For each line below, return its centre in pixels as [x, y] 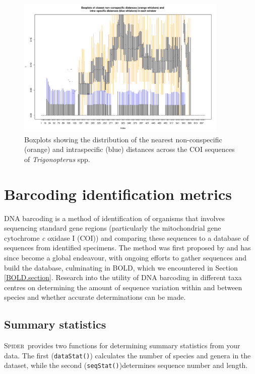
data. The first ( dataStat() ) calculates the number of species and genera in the [127, 355]
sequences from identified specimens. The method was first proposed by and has [127, 248]
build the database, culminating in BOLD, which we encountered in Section [121, 267]
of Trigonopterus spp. [57, 159]
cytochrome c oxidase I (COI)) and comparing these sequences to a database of [126, 237]
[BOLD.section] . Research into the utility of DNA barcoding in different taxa [123, 277]
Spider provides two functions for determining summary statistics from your [122, 345]
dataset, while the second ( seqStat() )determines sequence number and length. [126, 365]
